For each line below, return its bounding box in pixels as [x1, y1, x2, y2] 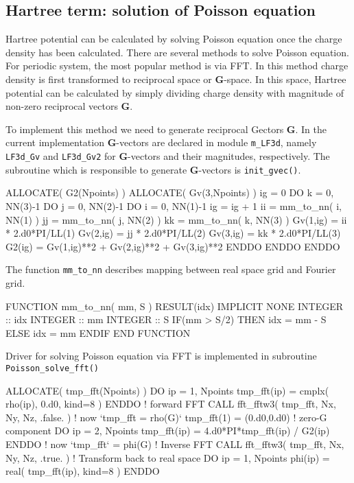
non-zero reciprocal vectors [5, 99, 118, 113]
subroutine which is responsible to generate [5, 162, 187, 176]
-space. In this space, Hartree [224, 71, 346, 86]
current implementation [5, 135, 104, 150]
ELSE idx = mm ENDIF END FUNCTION [5, 325, 191, 340]
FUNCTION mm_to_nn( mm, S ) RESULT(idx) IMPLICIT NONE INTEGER [5, 298, 344, 313]
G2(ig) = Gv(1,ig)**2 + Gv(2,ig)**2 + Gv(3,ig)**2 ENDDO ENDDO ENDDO [5, 239, 340, 253]
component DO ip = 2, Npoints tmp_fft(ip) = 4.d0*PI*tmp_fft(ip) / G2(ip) [5, 423, 330, 438]
